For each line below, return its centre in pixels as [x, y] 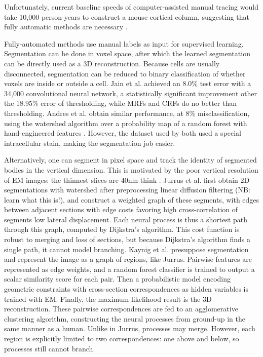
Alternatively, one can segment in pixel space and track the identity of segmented [130, 160]
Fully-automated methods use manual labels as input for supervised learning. [124, 43]
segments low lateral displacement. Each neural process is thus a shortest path [126, 219]
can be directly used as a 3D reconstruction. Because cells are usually [112, 63]
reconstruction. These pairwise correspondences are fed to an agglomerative [121, 309]
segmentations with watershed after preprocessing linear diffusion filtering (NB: [127, 190]
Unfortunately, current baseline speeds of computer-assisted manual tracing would [131, 7]
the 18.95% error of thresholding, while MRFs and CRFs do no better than [120, 103]
